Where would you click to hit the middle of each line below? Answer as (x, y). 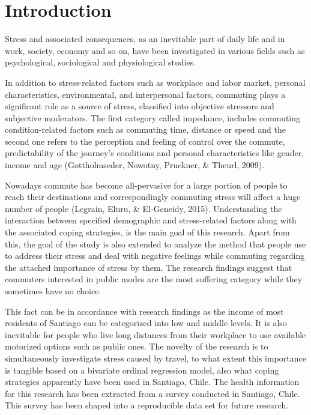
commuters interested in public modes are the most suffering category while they (154, 279)
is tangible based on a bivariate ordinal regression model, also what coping (142, 370)
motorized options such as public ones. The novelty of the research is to (137, 346)
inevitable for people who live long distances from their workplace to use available (155, 334)
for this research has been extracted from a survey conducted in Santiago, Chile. (152, 393)
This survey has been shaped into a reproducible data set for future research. (147, 405)
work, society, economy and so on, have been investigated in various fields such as (155, 50)
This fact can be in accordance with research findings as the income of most (144, 311)
